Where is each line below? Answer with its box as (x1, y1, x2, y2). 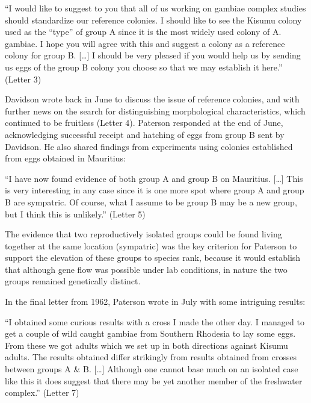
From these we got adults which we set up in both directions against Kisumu (5, 339, 288, 351)
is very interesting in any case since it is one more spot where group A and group (5, 184, 304, 196)
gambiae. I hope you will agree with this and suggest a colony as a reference (5, 37, 285, 49)
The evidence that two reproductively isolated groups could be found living (5, 228, 282, 240)
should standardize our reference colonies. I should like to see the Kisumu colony (5, 13, 302, 26)
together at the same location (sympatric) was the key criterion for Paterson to (5, 239, 297, 252)
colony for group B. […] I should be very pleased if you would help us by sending (5, 49, 301, 61)
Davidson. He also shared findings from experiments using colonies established (5, 140, 293, 152)
